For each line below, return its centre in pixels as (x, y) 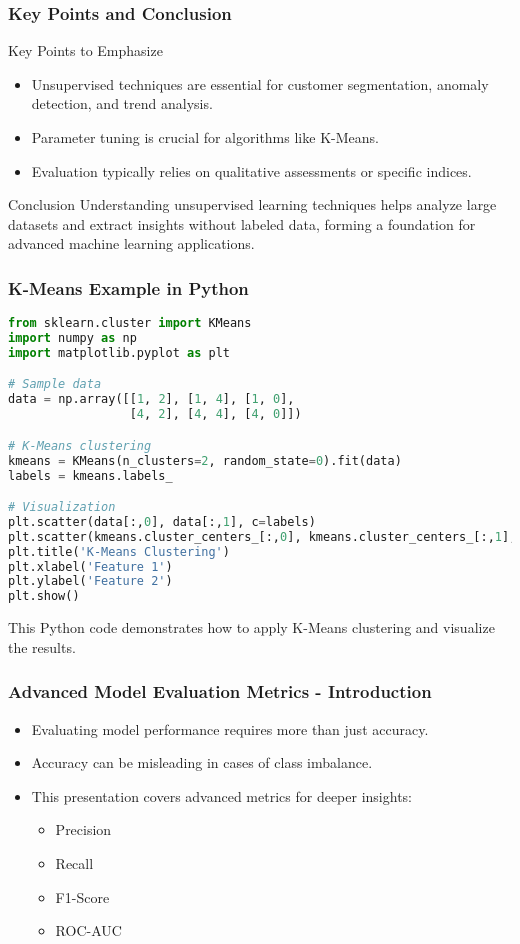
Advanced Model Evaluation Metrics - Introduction (220, 691)
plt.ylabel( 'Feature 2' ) (90, 581)
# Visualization (62, 507)
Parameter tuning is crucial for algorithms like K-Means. (205, 137)
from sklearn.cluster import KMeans (130, 323)
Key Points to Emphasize (85, 50)
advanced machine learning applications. (131, 243)
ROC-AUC (88, 930)
